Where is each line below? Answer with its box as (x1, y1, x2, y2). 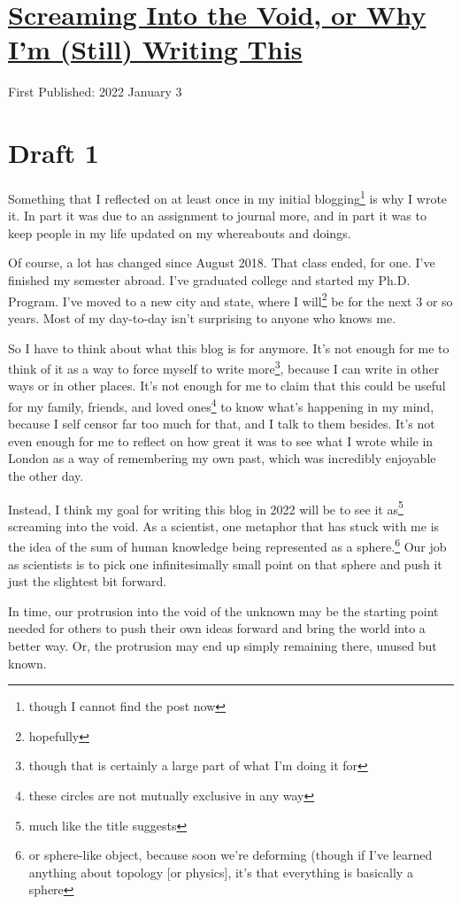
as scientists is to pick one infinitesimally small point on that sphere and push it (8, 554, 442, 573)
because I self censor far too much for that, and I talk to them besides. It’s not (8, 414, 435, 433)
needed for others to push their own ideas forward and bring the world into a (8, 619, 426, 637)
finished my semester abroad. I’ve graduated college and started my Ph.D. (8, 271, 411, 290)
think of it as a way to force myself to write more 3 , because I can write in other (8, 357, 440, 377)
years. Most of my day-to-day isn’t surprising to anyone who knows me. (8, 308, 396, 327)
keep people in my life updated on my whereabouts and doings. (8, 223, 351, 242)
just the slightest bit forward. (8, 572, 167, 591)
